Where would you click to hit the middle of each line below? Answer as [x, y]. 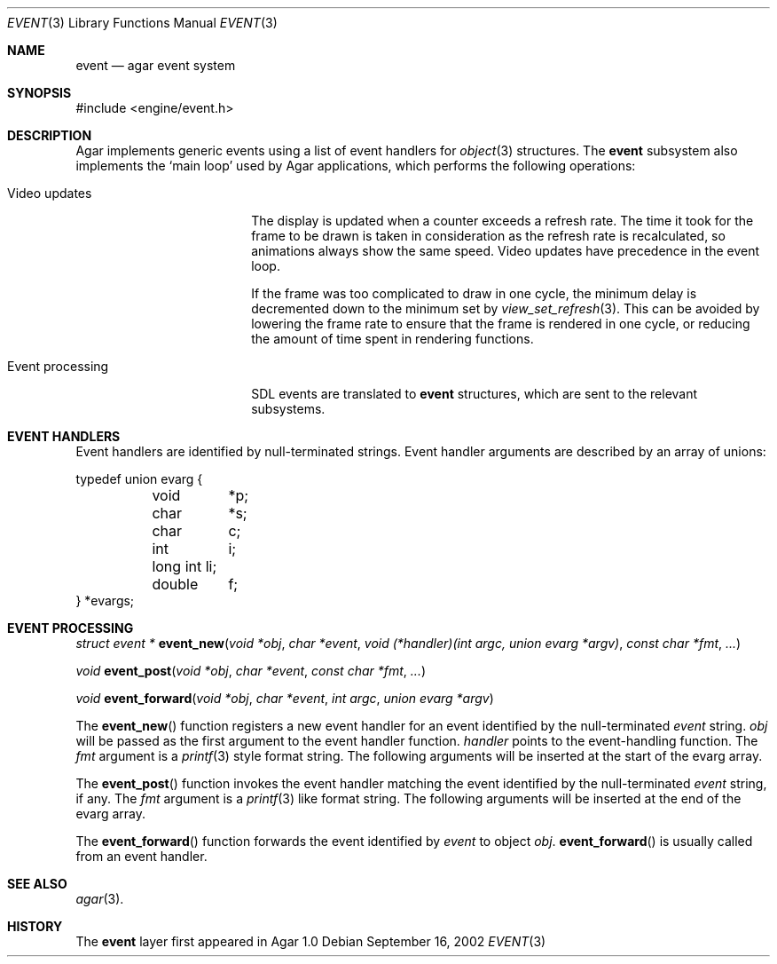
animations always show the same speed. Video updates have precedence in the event [506, 251]
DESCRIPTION [50, 135]
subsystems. [288, 409]
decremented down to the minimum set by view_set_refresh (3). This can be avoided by [506, 308]
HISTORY [35, 926]
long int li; [184, 566]
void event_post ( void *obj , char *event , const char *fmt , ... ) [251, 671]
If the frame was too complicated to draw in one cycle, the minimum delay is [474, 293]
